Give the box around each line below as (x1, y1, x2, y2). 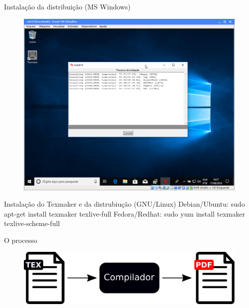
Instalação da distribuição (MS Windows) (4, 1, 131, 11)
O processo (4, 234, 37, 245)
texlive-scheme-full (4, 218, 60, 229)
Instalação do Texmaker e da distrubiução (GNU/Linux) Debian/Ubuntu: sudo (4, 199, 245, 209)
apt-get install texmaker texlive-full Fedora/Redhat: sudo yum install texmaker (4, 208, 245, 219)
